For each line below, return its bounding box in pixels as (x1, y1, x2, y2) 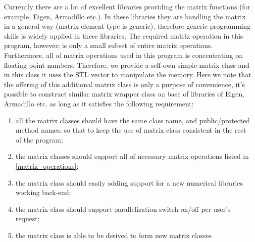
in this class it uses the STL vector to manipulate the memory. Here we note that (4, 69, 252, 80)
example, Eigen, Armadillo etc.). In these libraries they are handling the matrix (4, 11, 246, 21)
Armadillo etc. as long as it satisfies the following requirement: (4, 98, 194, 108)
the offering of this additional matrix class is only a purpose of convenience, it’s (4, 79, 245, 89)
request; (15, 213, 40, 224)
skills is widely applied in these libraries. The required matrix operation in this (4, 30, 243, 41)
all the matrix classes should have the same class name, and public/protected (15, 115, 250, 125)
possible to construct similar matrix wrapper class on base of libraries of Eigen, (4, 89, 245, 99)
